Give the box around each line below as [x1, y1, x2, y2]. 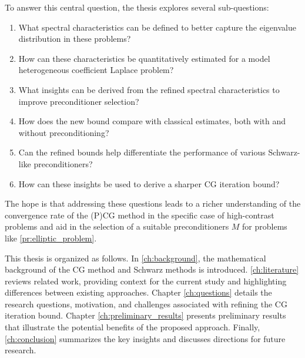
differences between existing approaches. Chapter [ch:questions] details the [5, 286, 272, 299]
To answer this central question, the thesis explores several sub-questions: [5, 1, 269, 13]
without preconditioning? [18, 126, 109, 138]
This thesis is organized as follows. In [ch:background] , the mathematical [5, 251, 266, 264]
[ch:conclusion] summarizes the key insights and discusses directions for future [5, 332, 286, 344]
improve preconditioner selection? [18, 95, 139, 107]
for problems [242, 220, 287, 233]
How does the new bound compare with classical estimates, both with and [18, 115, 286, 127]
